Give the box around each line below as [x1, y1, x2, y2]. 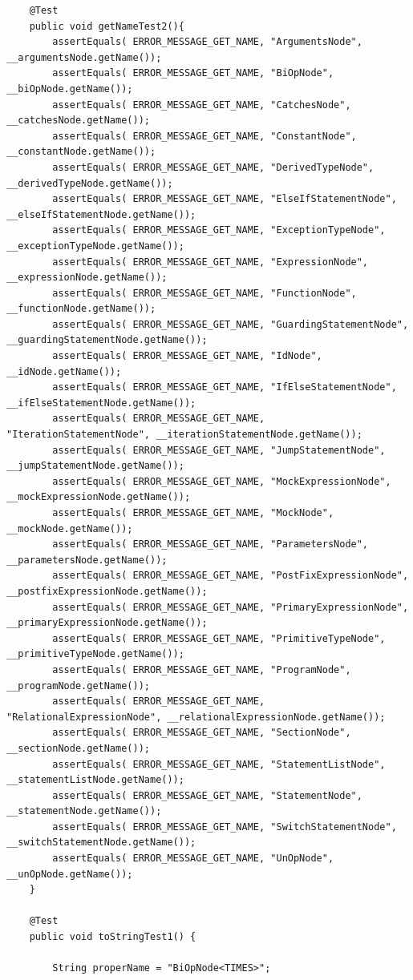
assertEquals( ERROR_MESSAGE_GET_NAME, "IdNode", [52, 350, 322, 362]
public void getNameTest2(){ [29, 20, 184, 32]
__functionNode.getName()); [6, 303, 156, 315]
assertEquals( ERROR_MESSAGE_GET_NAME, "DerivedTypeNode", [52, 161, 375, 173]
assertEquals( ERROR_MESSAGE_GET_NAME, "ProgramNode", [52, 663, 351, 676]
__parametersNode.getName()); [6, 554, 168, 566]
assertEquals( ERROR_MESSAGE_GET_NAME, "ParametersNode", [52, 538, 369, 550]
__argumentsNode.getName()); [6, 51, 162, 63]
